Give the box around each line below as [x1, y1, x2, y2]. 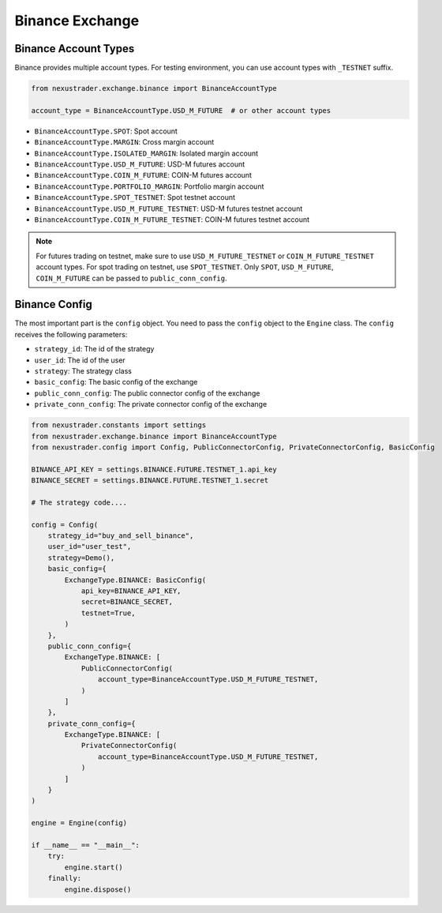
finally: [47, 874, 82, 883]
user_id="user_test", [47, 542, 132, 551]
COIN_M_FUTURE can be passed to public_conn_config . [36, 273, 227, 283]
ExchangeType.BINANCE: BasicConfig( [64, 575, 207, 584]
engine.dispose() [64, 885, 132, 894]
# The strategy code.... [31, 498, 128, 507]
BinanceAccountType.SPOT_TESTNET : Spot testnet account [34, 193, 236, 202]
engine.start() [64, 862, 124, 872]
